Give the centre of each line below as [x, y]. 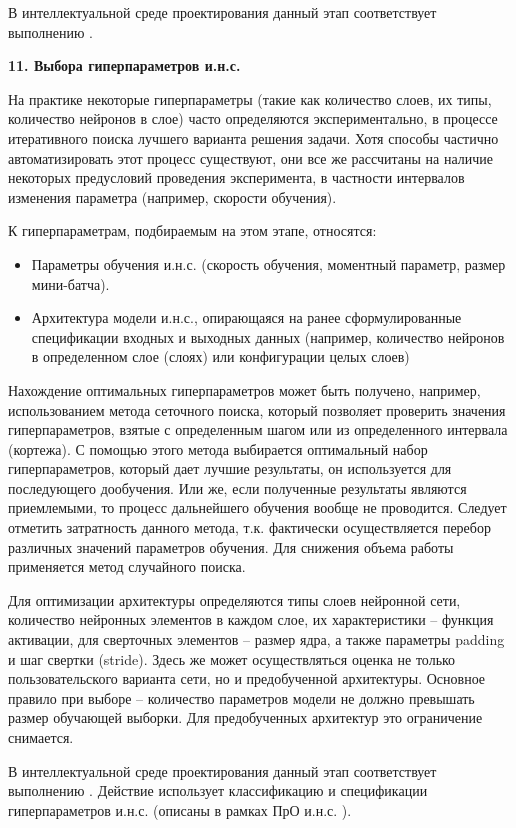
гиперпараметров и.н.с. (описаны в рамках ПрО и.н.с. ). [180, 809]
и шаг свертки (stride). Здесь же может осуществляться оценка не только [232, 658]
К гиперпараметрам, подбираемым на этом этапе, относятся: [192, 230]
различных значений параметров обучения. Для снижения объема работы [231, 546]
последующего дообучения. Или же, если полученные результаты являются [237, 487]
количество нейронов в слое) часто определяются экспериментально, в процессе [253, 118]
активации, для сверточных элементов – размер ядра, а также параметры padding [256, 639]
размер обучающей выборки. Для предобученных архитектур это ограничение [245, 717]
